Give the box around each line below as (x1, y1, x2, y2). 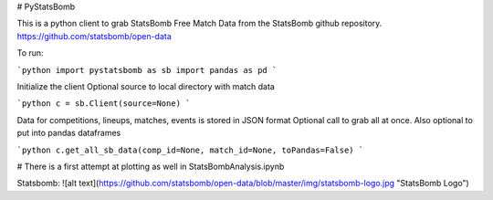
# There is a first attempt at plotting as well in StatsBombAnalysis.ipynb (16, 161, 285, 172)
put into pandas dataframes (16, 128, 121, 139)
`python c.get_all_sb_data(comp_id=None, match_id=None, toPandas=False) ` (16, 144, 364, 155)
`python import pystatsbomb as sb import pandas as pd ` (16, 65, 278, 75)
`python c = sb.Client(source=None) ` (16, 99, 191, 109)
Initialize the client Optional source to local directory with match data (16, 80, 276, 91)
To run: (16, 47, 45, 58)
